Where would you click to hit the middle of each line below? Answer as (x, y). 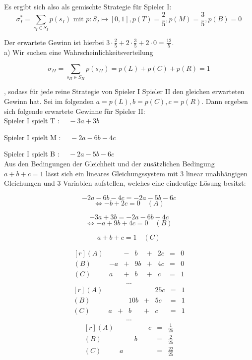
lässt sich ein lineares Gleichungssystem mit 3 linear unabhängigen (147, 173)
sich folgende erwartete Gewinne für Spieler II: (75, 111)
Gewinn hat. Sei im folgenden (49, 101)
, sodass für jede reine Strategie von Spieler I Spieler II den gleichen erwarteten (124, 91)
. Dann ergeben (225, 101)
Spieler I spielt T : (32, 121)
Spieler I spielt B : (32, 154)
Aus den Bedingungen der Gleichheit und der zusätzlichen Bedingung (109, 163)
